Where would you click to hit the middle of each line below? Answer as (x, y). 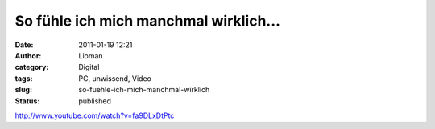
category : (32, 67)
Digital (89, 67)
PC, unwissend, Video (115, 78)
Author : (28, 55)
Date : (24, 45)
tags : (24, 78)
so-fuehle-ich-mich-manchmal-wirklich (144, 90)
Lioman (91, 55)
